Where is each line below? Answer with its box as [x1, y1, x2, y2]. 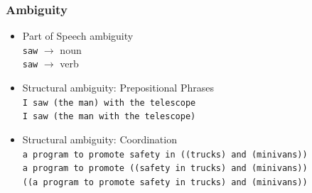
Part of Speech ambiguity [22, 28, 134, 43]
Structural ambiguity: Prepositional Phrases [22, 80, 214, 95]
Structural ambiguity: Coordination [22, 132, 177, 147]
